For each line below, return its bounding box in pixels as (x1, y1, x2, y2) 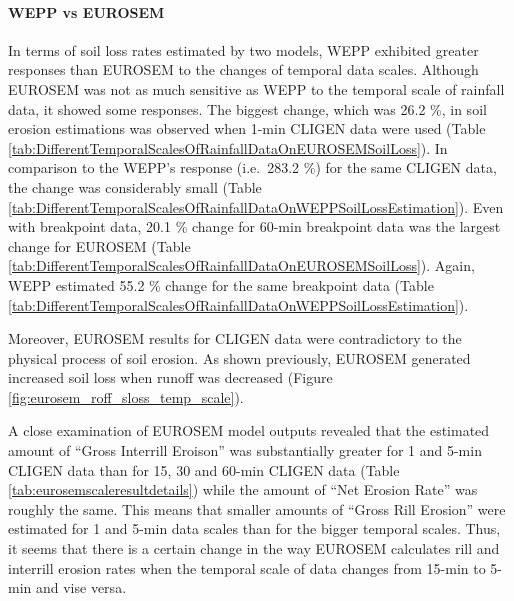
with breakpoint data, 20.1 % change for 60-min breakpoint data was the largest (8, 216, 501, 237)
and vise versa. (35, 577, 127, 598)
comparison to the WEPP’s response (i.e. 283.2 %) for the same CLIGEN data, (8, 157, 497, 178)
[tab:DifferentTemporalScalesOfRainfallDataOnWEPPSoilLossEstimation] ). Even (8, 196, 504, 217)
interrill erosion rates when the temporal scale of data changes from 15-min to (8, 557, 486, 578)
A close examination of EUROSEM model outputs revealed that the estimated (8, 420, 490, 441)
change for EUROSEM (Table (8, 235, 191, 256)
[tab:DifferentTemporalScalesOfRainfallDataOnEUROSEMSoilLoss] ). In (8, 137, 448, 158)
